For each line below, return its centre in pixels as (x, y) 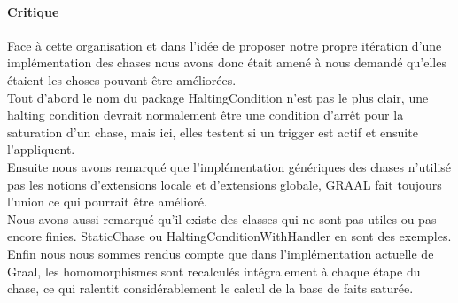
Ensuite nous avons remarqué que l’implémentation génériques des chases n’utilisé (229, 166)
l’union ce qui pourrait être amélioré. (107, 202)
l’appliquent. (41, 149)
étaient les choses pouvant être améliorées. (122, 79)
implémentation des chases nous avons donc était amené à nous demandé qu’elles (227, 62)
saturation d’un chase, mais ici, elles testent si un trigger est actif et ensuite (213, 132)
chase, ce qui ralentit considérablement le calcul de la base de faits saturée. (210, 288)
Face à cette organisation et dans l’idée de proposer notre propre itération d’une (225, 45)
